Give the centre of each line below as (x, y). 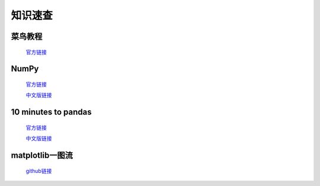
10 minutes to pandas (51, 112)
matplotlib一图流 (42, 155)
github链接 (39, 171)
